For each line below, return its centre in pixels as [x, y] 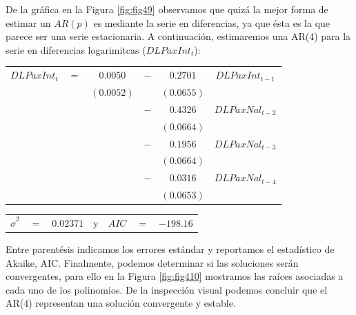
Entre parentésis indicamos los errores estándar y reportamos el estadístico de [170, 248]
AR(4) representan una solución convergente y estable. [121, 303]
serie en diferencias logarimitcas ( [76, 49]
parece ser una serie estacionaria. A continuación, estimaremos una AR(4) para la [178, 36]
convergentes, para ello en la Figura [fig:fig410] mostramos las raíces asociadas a [175, 276]
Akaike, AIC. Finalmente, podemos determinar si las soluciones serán [152, 262]
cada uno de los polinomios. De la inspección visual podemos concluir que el [167, 289]
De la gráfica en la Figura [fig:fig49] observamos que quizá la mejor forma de [167, 9]
